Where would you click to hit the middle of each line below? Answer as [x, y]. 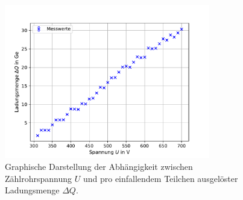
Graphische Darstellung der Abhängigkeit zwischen [99, 166]
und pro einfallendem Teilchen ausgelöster [160, 178]
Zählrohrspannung [39, 178]
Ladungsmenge [32, 190]
